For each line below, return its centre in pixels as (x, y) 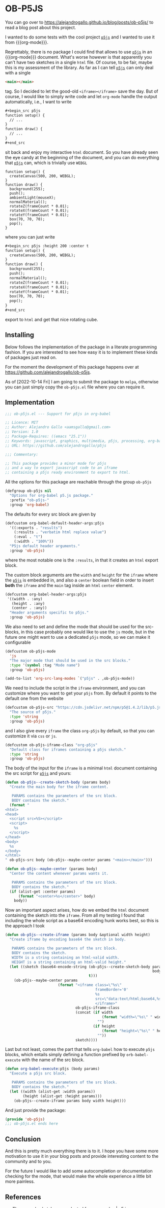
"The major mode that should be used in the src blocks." (70, 660)
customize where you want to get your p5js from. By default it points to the (81, 693)
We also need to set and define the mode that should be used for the (75, 627)
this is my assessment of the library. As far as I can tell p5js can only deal (79, 68)
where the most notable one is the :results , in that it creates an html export (82, 560)
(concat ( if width (94, 1013)
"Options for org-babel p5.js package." (51, 496)
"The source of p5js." (33, 712)
